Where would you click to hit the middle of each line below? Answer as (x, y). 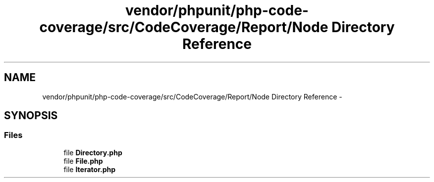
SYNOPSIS (31, 116)
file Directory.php (93, 152)
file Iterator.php (90, 169)
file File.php (83, 161)
